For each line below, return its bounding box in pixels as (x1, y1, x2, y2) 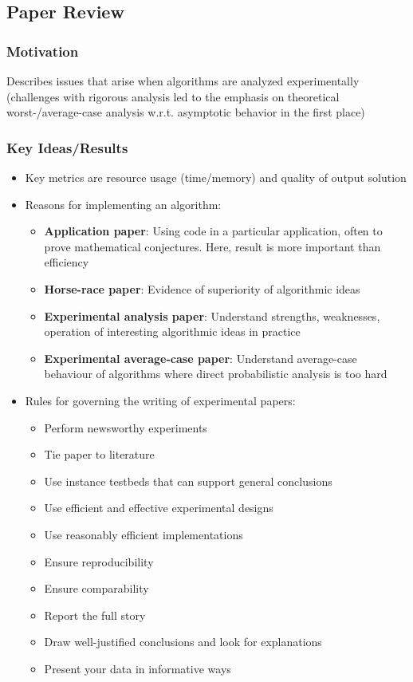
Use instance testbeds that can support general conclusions (44, 472, 332, 489)
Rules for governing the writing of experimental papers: (25, 392, 296, 408)
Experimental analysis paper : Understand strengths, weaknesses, (44, 307, 380, 324)
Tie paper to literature (44, 446, 155, 463)
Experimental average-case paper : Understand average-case (44, 349, 357, 366)
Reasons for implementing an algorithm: (25, 195, 222, 212)
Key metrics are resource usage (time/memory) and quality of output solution (25, 169, 407, 185)
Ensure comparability (44, 580, 149, 597)
